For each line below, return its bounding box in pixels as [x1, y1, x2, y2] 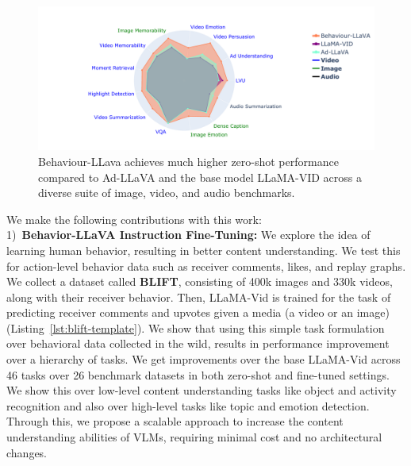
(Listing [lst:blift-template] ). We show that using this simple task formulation [6, 319, 385, 336]
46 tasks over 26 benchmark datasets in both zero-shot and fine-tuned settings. [6, 366, 390, 383]
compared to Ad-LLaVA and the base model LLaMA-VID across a [38, 168, 363, 185]
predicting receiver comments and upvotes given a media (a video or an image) [6, 304, 390, 321]
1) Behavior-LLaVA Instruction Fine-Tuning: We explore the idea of [6, 226, 371, 243]
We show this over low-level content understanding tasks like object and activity [6, 382, 397, 399]
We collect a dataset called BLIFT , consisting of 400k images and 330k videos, [6, 273, 393, 290]
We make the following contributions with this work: [6, 210, 262, 227]
